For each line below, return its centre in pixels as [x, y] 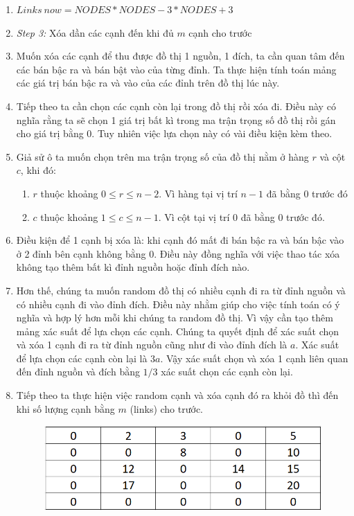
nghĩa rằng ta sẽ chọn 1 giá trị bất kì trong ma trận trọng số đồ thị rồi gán [176, 119]
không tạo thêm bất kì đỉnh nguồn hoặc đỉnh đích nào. [133, 267]
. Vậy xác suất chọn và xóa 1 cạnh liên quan [254, 358]
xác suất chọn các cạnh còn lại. [227, 372]
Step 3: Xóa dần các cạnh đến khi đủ [95, 32]
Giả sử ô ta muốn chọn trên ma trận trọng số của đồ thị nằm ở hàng [162, 156]
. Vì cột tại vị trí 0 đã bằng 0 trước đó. [241, 216]
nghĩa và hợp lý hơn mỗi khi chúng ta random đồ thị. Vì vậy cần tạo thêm [175, 318]
